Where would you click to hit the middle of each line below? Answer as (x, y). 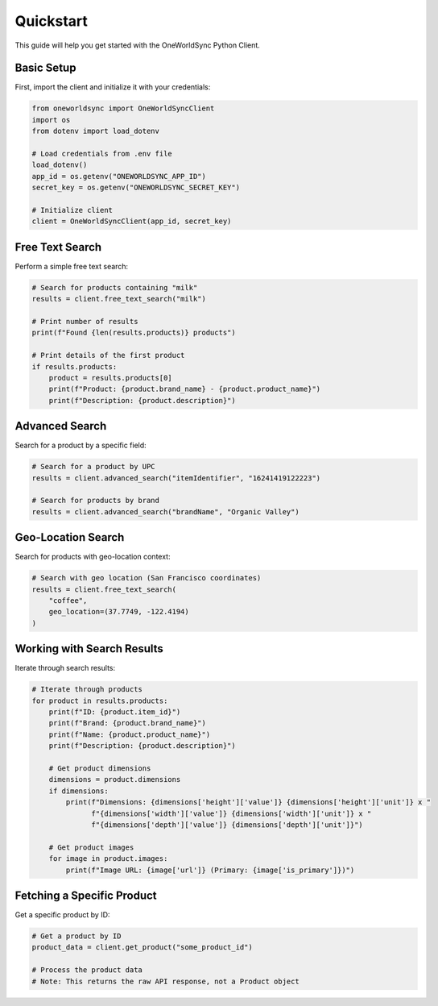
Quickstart (52, 21)
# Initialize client (72, 210)
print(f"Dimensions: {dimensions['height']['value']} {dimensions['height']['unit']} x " (248, 802)
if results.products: (74, 366)
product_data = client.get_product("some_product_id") (142, 948)
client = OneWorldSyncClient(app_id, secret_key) (132, 221)
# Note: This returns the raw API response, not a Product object (165, 981)
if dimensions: (79, 791)
